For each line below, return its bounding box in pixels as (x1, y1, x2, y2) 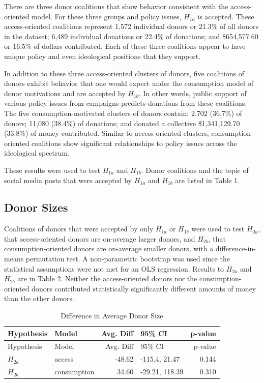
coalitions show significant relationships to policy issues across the (32, 137, 237, 148)
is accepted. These (197, 11, 254, 21)
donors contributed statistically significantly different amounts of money (32, 283, 256, 293)
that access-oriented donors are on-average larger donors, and (4, 233, 195, 244)
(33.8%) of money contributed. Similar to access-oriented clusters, (4, 128, 209, 138)
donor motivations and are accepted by (4, 87, 126, 98)
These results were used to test (4, 164, 101, 175)
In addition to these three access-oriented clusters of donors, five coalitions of (4, 68, 244, 78)
